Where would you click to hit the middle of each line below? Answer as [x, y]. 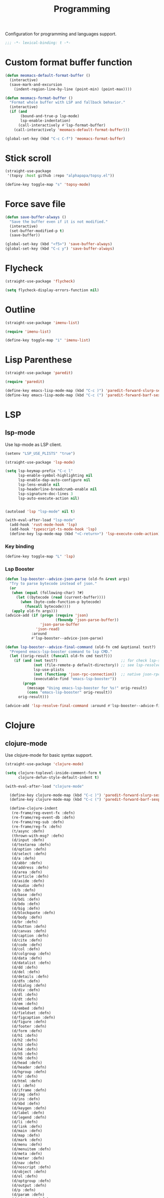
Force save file [35, 204]
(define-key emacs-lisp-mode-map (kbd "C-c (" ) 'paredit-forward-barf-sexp [84, 395]
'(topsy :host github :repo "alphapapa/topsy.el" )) [61, 176]
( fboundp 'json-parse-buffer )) [87, 620]
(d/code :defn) [27, 945]
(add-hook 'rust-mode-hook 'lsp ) [43, 525]
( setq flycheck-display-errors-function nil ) [52, 290]
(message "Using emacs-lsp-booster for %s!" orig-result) [87, 688]
